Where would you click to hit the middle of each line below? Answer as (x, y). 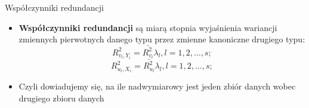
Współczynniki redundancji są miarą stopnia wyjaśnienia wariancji (148, 27)
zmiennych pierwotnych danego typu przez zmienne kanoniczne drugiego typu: (162, 39)
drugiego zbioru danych (61, 98)
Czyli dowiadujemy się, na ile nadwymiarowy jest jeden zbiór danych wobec (157, 86)
